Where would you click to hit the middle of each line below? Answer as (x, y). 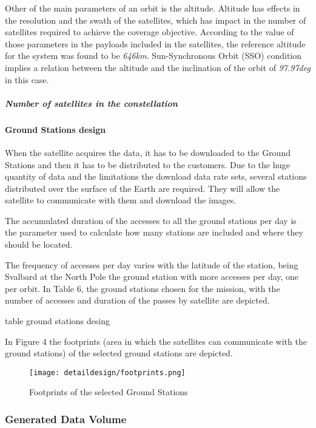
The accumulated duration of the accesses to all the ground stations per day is (151, 220)
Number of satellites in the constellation (91, 103)
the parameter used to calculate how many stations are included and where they (154, 232)
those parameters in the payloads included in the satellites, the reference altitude (155, 43)
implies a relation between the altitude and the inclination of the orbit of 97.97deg (158, 67)
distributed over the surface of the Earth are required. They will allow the (143, 188)
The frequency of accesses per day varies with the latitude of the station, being (152, 264)
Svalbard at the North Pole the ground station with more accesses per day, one (152, 277)
